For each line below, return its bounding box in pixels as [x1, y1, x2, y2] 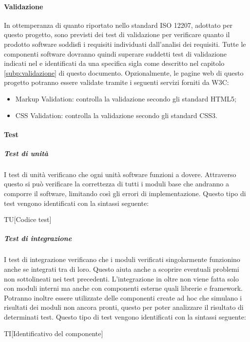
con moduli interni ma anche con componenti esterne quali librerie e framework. [4, 283, 243, 293]
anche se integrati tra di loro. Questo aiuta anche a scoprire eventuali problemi [4, 264, 239, 274]
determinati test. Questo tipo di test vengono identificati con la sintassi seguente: [4, 311, 246, 322]
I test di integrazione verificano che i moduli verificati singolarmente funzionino [4, 254, 240, 264]
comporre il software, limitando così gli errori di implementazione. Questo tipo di [4, 188, 246, 199]
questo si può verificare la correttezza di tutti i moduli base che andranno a [4, 179, 230, 189]
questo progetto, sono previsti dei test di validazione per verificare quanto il [4, 29, 230, 40]
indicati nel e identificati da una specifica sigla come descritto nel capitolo [4, 58, 225, 68]
